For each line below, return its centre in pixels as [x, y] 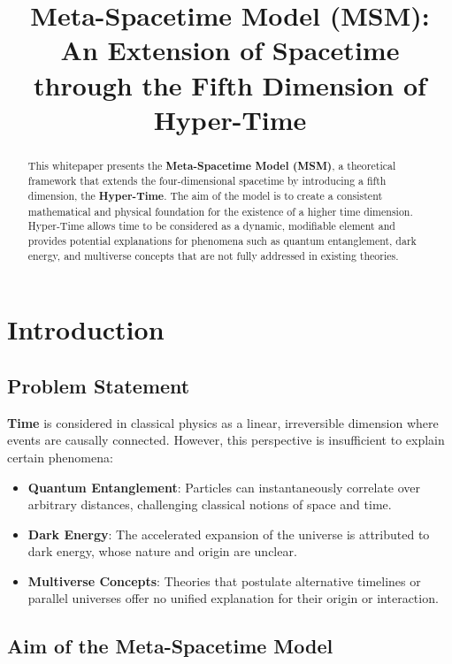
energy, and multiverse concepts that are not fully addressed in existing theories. [213, 255]
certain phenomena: [60, 457]
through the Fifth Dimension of [230, 84]
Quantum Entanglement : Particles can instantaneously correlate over [224, 487]
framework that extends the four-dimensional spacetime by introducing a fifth [207, 181]
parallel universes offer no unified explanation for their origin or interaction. [233, 598]
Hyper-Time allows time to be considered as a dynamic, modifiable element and [211, 226]
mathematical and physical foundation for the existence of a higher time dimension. [220, 211]
